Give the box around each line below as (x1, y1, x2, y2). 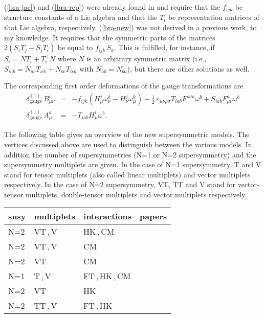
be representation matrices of (168, 12, 259, 22)
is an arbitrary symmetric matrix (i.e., (86, 53, 207, 64)
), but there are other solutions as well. (127, 63, 250, 74)
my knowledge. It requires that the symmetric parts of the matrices (4, 32, 215, 42)
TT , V (34, 300, 57, 312)
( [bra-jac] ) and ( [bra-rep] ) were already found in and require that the (4, 2, 220, 12)
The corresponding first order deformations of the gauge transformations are (4, 80, 244, 91)
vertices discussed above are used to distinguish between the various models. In (4, 139, 252, 149)
